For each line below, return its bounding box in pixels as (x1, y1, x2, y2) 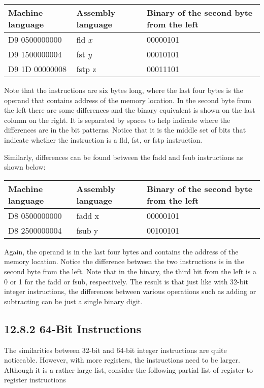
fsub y (76, 224, 98, 236)
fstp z (76, 63, 96, 75)
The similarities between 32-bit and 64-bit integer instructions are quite (4, 344, 227, 355)
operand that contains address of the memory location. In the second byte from (4, 94, 251, 105)
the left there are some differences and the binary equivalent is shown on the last (4, 105, 255, 115)
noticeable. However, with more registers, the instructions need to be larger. (4, 354, 240, 365)
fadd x (76, 209, 100, 221)
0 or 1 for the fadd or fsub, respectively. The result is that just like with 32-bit (4, 276, 248, 286)
